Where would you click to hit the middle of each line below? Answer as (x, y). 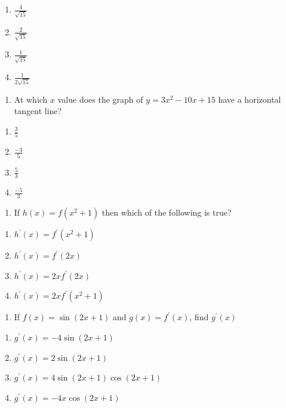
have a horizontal (250, 99)
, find (199, 317)
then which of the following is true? (167, 212)
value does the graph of (100, 99)
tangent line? (38, 111)
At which (31, 99)
